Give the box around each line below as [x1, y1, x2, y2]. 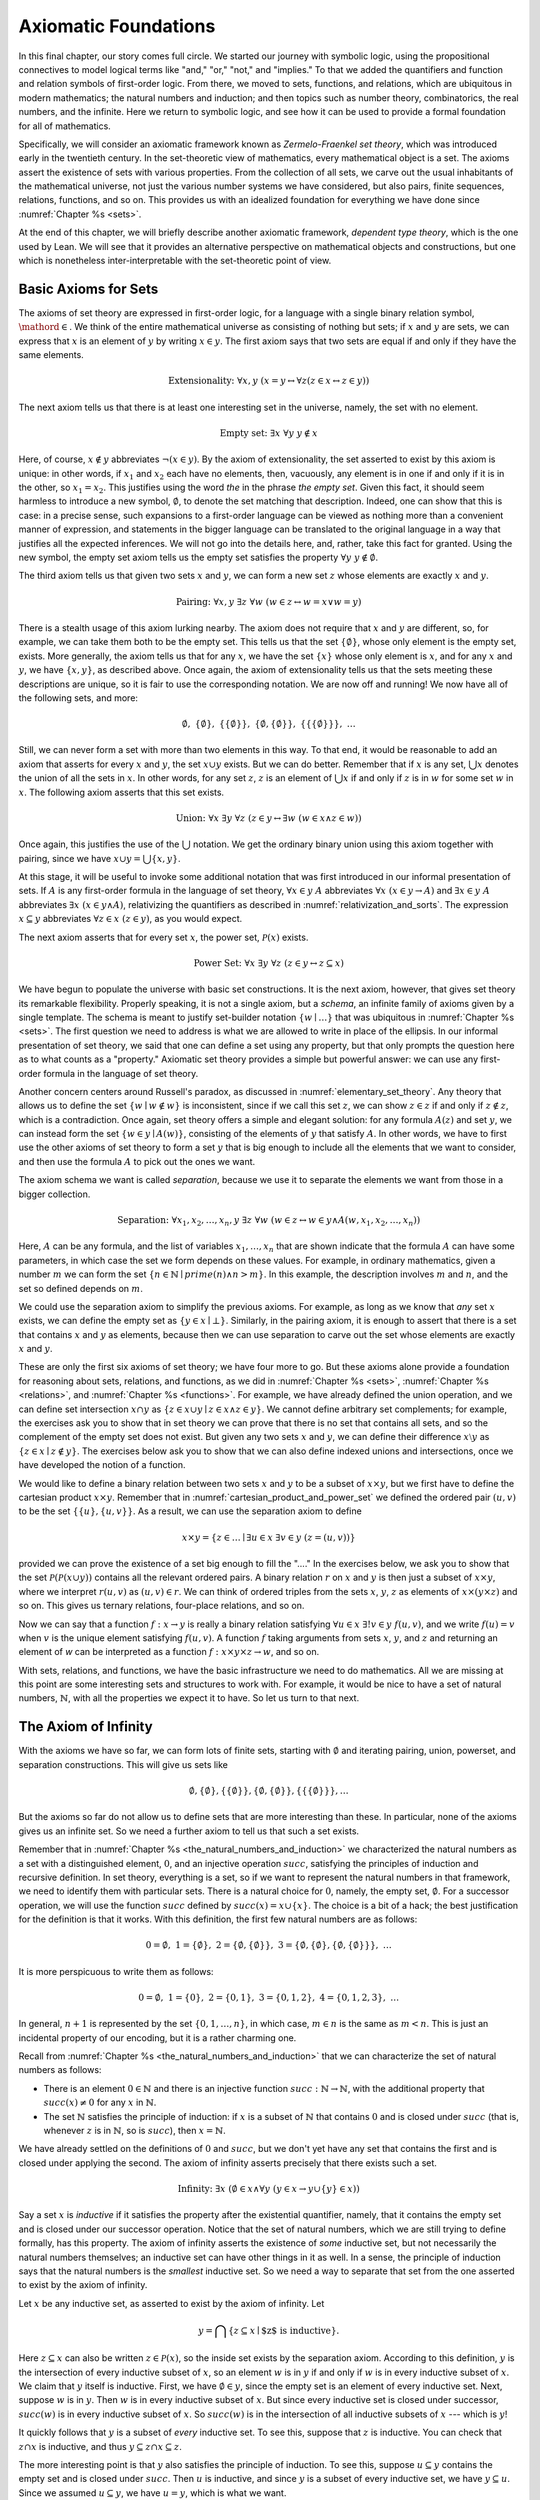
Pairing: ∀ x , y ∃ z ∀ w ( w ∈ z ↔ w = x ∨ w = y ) [175, 596, 362, 607]
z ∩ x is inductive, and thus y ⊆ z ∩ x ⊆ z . [18, 2440, 182, 2452]
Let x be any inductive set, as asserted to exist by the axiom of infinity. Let [18, 2297, 325, 2309]
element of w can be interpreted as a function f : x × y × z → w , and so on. [18, 1646, 320, 1658]
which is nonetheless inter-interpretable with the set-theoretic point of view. [18, 255, 332, 267]
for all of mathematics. [18, 120, 112, 132]
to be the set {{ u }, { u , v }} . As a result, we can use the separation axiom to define [18, 1505, 362, 1517]
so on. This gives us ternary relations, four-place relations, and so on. [18, 1600, 305, 1612]
